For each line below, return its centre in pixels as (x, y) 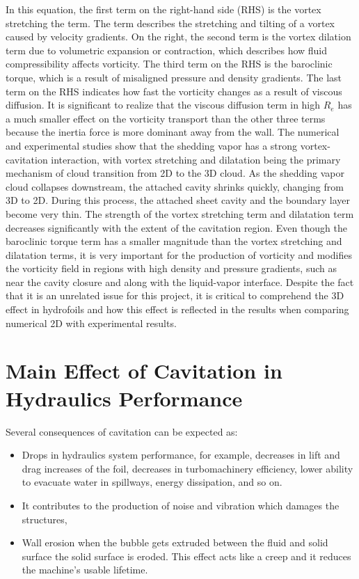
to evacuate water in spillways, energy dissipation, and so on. (152, 482)
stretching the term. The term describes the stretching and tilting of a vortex (170, 23)
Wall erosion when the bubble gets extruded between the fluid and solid (175, 542)
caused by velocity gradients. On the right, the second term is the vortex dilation (178, 37)
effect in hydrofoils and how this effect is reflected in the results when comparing (177, 309)
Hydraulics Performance (124, 398)
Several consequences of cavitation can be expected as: (122, 431)
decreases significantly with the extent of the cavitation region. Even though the (176, 227)
